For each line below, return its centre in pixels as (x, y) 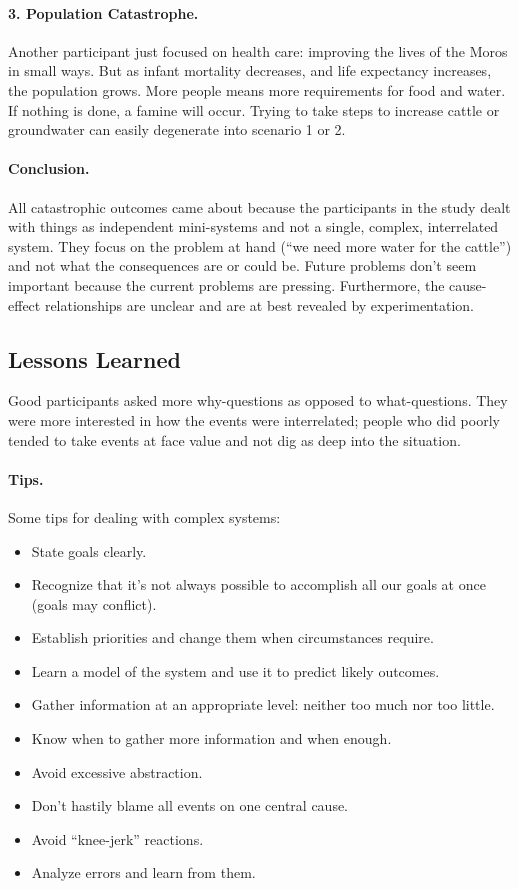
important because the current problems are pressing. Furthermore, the (226, 284)
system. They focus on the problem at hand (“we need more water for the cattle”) (260, 245)
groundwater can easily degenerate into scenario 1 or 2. (177, 129)
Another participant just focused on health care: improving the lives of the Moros (258, 50)
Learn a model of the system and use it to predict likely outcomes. (235, 670)
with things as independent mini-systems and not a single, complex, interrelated (253, 226)
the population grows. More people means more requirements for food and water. (257, 89)
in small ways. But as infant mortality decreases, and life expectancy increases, (250, 70)
